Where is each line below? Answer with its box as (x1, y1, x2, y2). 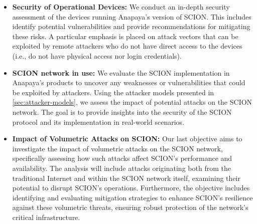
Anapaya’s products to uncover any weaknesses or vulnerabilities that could (12, 77, 245, 88)
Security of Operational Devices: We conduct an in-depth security (12, 2, 230, 12)
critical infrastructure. (12, 211, 80, 222)
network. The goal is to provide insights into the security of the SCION (12, 106, 232, 117)
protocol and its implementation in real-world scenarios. (12, 116, 185, 127)
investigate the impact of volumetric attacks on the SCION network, (12, 143, 223, 153)
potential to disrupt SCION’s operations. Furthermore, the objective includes (12, 182, 250, 193)
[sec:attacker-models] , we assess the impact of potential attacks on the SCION (12, 97, 252, 107)
